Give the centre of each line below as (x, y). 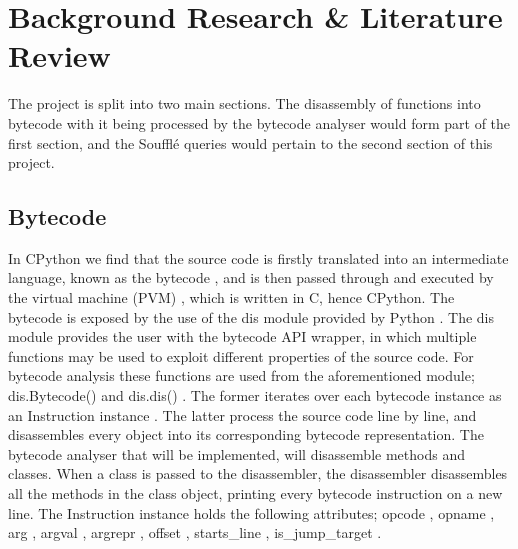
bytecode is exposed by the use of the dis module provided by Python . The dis (251, 316)
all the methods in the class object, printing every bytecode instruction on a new (255, 493)
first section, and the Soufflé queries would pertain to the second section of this (250, 142)
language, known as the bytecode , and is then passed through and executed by (251, 277)
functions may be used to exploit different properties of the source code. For (241, 355)
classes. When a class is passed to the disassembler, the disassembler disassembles (258, 473)
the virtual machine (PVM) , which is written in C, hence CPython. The (231, 297)
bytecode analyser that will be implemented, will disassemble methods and (236, 453)
